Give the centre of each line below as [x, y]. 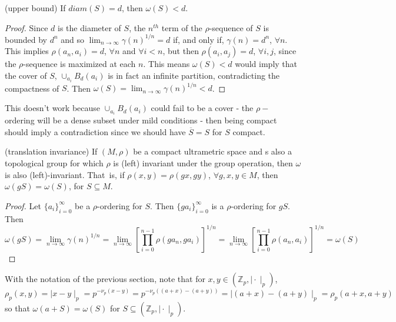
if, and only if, [198, 39]
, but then [181, 51]
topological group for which [54, 162]
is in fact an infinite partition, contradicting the [194, 75]
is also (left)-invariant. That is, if [65, 174]
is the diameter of [89, 27]
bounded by [26, 39]
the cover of [26, 75]
